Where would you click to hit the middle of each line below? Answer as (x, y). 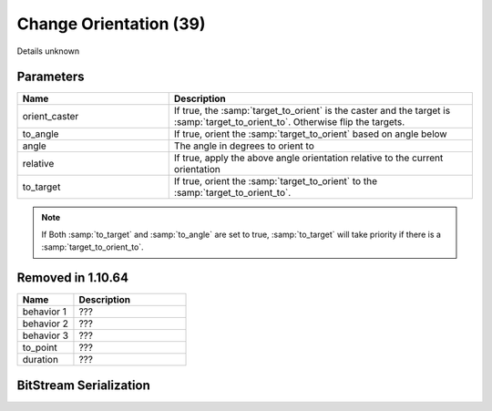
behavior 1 (45, 312)
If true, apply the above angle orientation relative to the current (308, 158)
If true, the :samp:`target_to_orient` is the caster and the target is (312, 111)
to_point (40, 348)
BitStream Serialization (83, 385)
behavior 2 (45, 324)
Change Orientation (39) (111, 24)
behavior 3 (45, 335)
